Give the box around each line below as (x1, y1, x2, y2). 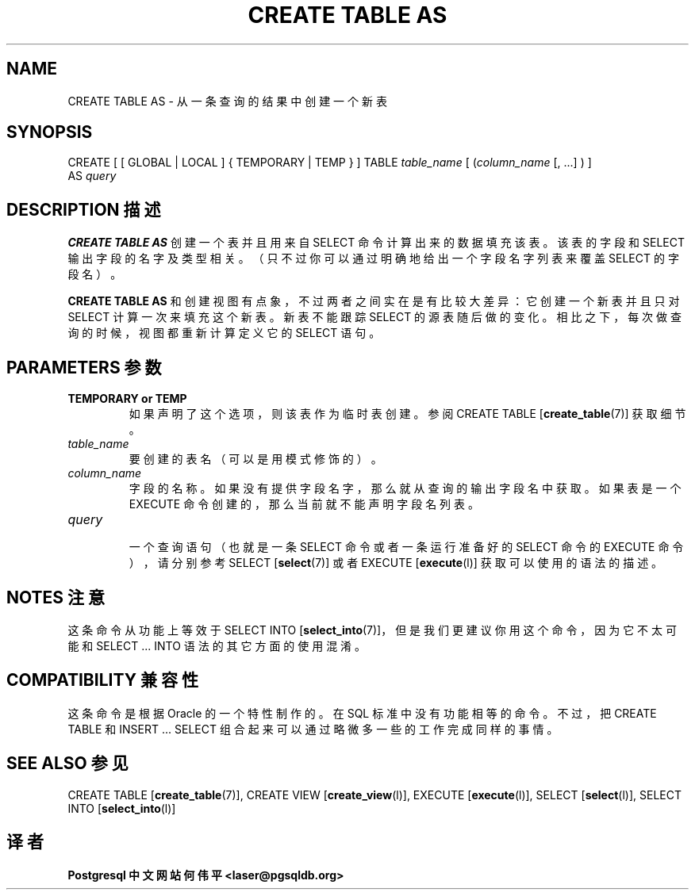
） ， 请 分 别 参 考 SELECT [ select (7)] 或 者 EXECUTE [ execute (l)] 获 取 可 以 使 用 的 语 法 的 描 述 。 (129, 556, 663, 570)
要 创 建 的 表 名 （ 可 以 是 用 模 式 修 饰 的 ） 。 (129, 452, 382, 466)
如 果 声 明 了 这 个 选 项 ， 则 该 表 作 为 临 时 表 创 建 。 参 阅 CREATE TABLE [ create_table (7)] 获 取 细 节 (129, 407, 686, 421)
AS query (67, 169, 117, 183)
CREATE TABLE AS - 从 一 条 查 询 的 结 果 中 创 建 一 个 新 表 (67, 94, 387, 108)
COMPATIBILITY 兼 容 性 (6, 670, 198, 691)
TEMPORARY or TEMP (67, 392, 187, 406)
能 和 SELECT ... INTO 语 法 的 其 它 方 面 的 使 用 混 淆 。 (67, 638, 367, 653)
